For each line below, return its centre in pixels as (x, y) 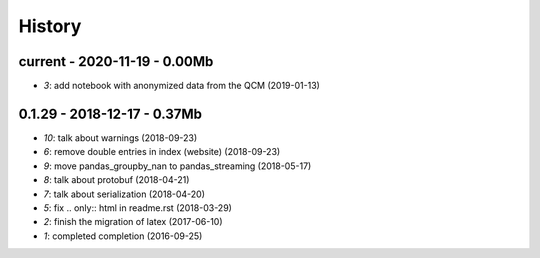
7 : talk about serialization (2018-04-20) (124, 194)
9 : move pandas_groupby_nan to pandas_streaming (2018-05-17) (177, 166)
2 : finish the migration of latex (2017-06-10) (133, 222)
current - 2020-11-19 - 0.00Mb (116, 61)
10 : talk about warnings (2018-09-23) (120, 137)
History (50, 26)
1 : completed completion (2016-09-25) (123, 236)
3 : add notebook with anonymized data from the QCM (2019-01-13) (181, 86)
